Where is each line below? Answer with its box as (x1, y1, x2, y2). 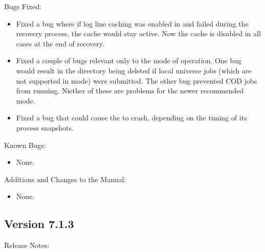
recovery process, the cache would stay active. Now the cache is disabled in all (16, 28, 261, 39)
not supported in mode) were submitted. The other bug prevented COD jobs (16, 75, 257, 86)
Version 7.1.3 (4, 216, 74, 232)
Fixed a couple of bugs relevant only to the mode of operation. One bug (16, 55, 241, 66)
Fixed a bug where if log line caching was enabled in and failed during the (16, 18, 249, 29)
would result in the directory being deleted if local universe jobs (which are (16, 65, 252, 75)
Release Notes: (4, 240, 50, 250)
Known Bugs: (4, 139, 46, 150)
